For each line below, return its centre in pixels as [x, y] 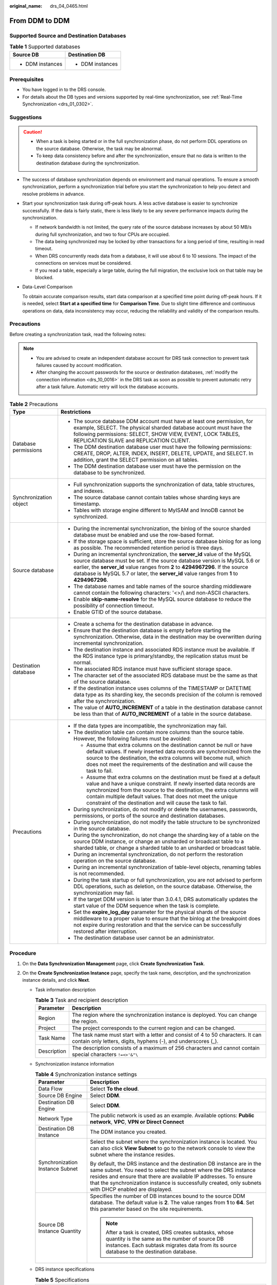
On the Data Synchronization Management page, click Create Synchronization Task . [114, 963]
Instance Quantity [60, 1231]
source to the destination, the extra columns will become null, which [169, 758]
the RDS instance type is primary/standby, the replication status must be [161, 656]
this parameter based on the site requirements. [147, 1209]
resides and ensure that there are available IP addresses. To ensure [171, 1177]
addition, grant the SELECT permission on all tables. [136, 460]
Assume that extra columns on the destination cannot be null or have [169, 745]
